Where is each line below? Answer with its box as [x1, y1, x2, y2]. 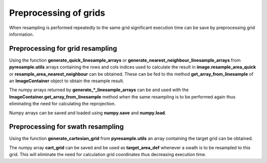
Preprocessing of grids [9, 7, 106, 18]
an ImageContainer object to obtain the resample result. [9, 78, 125, 84]
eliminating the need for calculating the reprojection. [9, 101, 116, 107]
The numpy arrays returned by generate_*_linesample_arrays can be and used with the [9, 87, 189, 93]
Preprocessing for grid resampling [9, 44, 117, 53]
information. [9, 31, 34, 37]
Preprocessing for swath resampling [9, 123, 124, 131]
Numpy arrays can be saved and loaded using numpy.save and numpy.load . [9, 110, 167, 116]
